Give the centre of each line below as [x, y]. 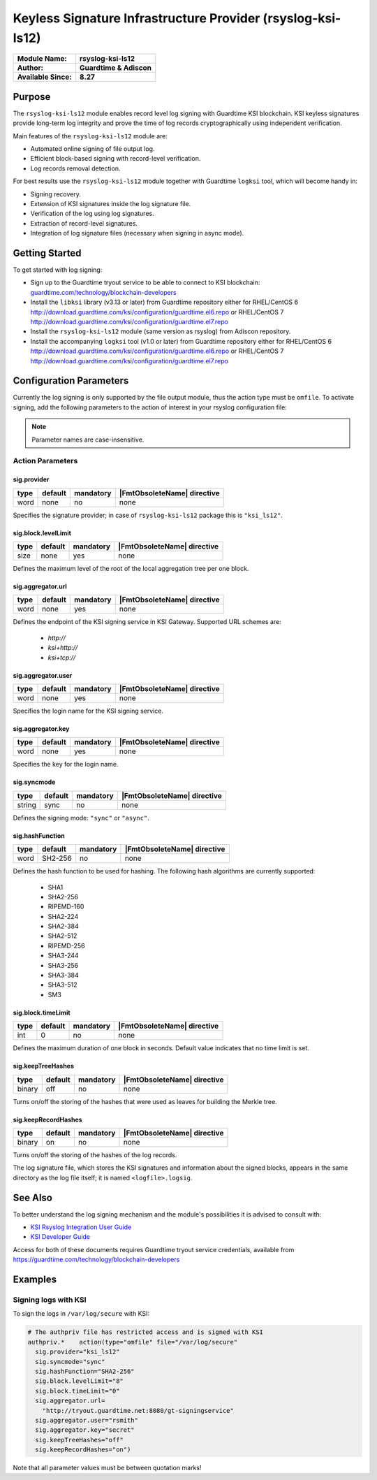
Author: [30, 68]
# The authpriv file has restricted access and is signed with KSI [146, 1332]
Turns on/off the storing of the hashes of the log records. [95, 1155]
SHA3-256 [63, 965]
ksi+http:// [63, 648]
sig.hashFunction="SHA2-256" [85, 1371]
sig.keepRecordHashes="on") [83, 1450]
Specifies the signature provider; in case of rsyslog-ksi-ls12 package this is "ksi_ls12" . [148, 515]
